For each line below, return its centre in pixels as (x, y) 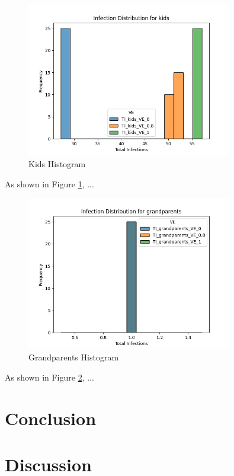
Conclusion (51, 418)
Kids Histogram (57, 163)
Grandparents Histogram (74, 357)
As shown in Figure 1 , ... (49, 183)
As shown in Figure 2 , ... (49, 377)
